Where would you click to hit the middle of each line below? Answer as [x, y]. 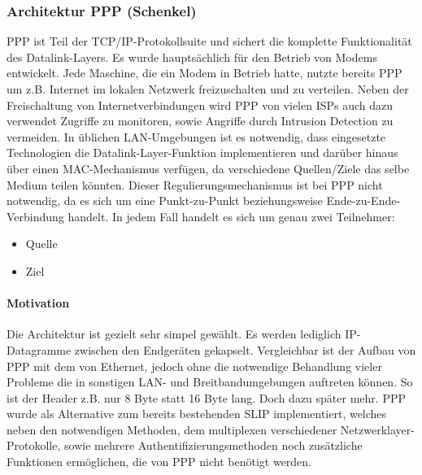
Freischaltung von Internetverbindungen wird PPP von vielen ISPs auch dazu [200, 105]
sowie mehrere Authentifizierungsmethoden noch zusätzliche [213, 445]
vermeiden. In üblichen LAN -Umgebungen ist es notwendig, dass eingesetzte [196, 136]
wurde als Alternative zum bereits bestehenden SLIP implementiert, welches [197, 414]
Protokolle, [34, 445]
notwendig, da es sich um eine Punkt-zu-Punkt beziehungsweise [165, 200]
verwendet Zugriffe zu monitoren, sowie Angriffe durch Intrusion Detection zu [200, 121]
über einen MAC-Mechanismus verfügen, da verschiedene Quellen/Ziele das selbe [208, 168]
